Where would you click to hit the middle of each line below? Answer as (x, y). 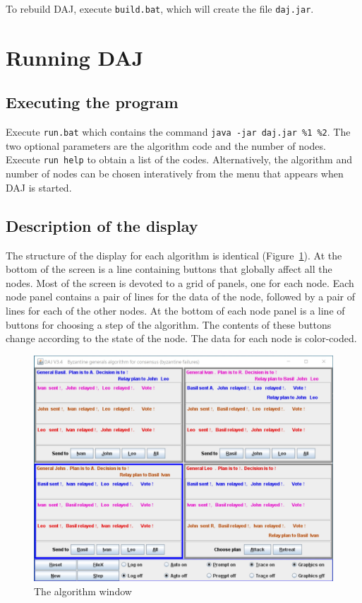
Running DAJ (75, 57)
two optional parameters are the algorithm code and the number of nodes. (166, 145)
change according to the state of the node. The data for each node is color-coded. (181, 338)
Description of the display (102, 225)
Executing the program (92, 102)
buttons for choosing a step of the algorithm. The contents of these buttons (169, 324)
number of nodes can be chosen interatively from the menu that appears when (175, 174)
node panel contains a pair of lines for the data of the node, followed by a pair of (180, 297)
